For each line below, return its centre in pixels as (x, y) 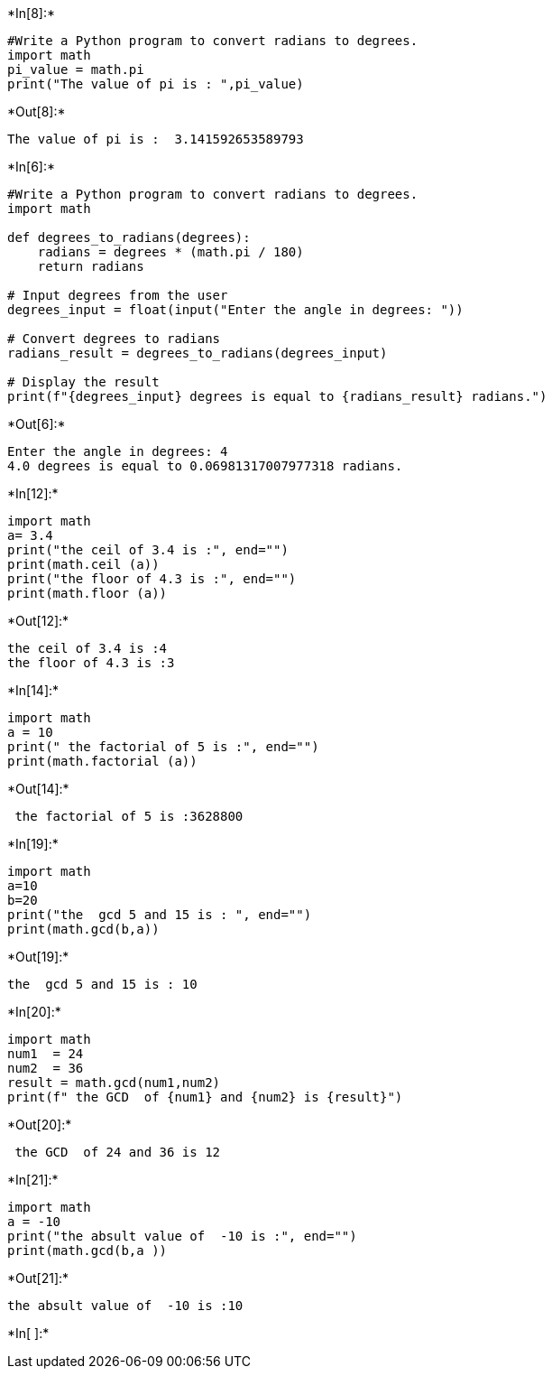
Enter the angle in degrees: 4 (118, 451)
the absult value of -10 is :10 (125, 1306)
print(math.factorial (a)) (102, 761)
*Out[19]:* (38, 957)
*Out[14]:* (38, 789)
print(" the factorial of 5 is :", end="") (163, 747)
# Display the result (83, 382)
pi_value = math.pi (76, 70)
